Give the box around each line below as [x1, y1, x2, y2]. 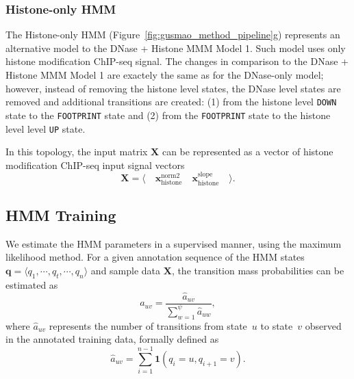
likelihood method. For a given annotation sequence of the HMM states [5, 250, 305, 264]
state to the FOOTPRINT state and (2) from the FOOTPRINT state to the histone [5, 107, 331, 122]
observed [305, 318, 342, 332]
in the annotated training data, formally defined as [5, 332, 219, 346]
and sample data [90, 263, 161, 277]
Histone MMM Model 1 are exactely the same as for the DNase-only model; [5, 68, 324, 81]
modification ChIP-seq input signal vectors [5, 157, 185, 172]
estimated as [5, 277, 58, 291]
